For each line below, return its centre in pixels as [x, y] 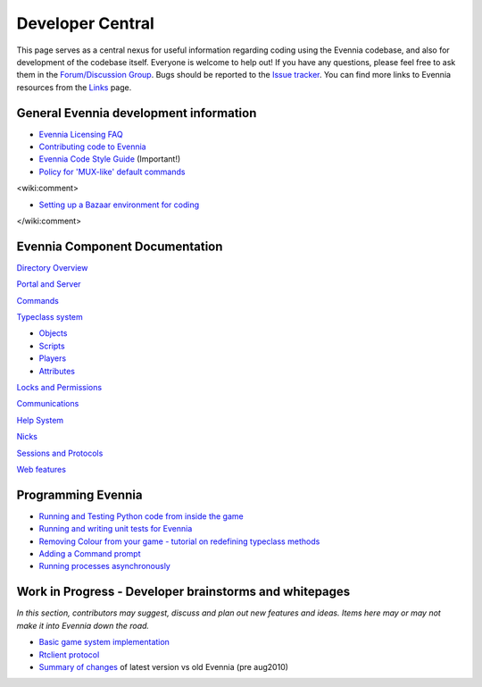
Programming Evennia [79, 494]
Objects [53, 333]
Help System [40, 420]
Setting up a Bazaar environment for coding [119, 205]
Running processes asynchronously [105, 566]
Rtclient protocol [69, 654]
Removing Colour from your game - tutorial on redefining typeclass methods [179, 541]
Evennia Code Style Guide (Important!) [110, 159]
